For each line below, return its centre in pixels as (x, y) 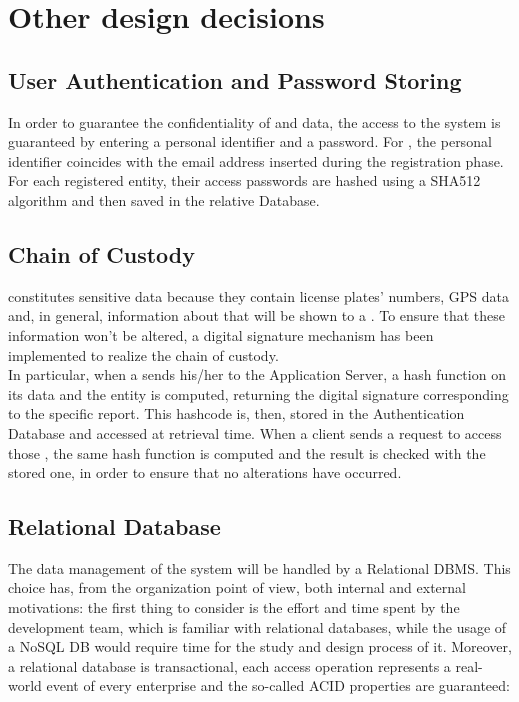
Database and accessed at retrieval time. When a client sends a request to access (255, 432)
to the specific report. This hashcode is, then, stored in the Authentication (236, 413)
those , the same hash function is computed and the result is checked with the (247, 452)
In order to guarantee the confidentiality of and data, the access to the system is (254, 121)
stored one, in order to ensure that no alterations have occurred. (205, 472)
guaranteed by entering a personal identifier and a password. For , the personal (250, 141)
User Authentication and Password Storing (235, 79)
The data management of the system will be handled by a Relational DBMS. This (259, 567)
